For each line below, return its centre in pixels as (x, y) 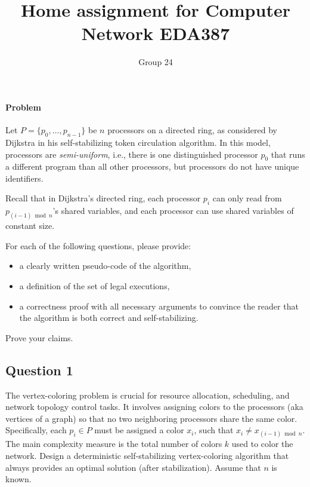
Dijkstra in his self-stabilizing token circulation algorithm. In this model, (138, 142)
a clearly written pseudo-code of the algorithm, (105, 266)
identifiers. (24, 178)
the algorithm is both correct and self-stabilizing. (109, 318)
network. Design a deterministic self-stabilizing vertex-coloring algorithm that (147, 456)
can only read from (247, 198)
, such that (214, 430)
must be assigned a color (139, 430)
